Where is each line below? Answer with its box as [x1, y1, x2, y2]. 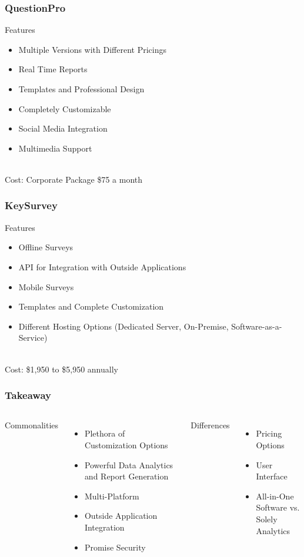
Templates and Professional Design [18, 83, 145, 95]
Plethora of [84, 427, 125, 439]
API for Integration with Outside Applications [18, 260, 186, 273]
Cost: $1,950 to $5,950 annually [5, 363, 118, 375]
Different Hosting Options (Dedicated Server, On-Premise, [18, 320, 229, 332]
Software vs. [256, 501, 300, 514]
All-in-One [256, 489, 294, 502]
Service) [18, 331, 48, 344]
